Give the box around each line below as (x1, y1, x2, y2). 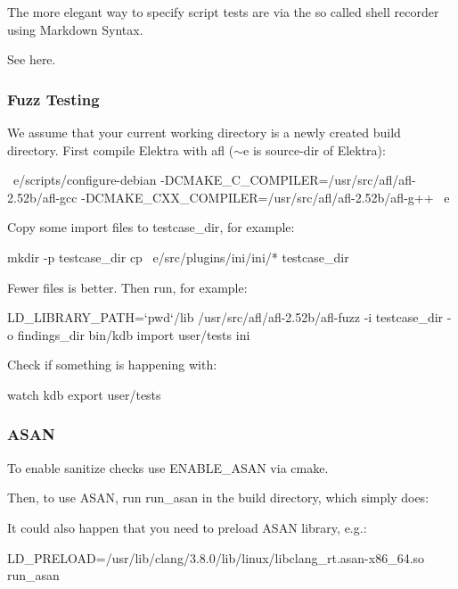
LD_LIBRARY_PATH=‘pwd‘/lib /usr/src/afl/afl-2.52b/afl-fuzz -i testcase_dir (7, 308, 444, 327)
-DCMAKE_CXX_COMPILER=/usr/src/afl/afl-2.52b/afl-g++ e (81, 187, 450, 206)
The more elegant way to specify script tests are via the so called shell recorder (7, 3, 439, 21)
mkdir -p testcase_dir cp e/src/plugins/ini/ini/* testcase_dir (7, 247, 349, 266)
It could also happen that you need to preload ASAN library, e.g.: (7, 518, 367, 536)
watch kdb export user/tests (7, 385, 161, 403)
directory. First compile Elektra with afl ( (7, 140, 234, 159)
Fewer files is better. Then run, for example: (7, 278, 248, 296)
